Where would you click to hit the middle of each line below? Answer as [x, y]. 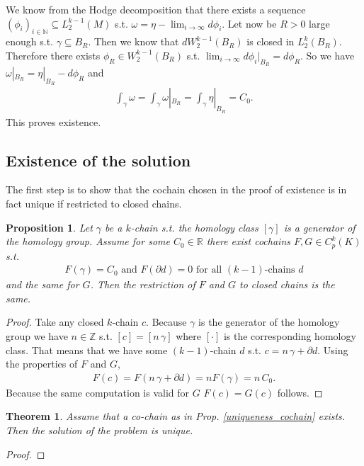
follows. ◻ [300, 392]
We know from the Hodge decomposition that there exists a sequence [156, 9]
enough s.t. [29, 41]
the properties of [42, 364]
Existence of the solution [98, 160]
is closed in [271, 41]
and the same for [42, 284]
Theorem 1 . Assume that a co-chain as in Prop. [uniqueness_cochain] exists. [176, 416]
